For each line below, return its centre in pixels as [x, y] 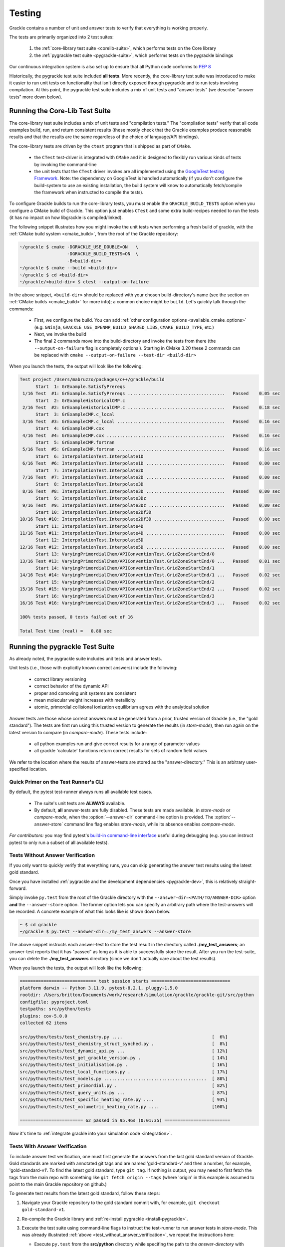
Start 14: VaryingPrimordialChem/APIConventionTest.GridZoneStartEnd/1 [125, 568]
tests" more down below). [36, 97]
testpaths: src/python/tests [55, 1009]
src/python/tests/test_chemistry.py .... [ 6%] [124, 1037]
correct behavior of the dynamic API [72, 686]
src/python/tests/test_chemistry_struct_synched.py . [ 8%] [124, 1044]
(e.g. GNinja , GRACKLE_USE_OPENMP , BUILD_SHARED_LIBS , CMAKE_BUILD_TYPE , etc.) [124, 327]
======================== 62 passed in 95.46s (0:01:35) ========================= [125, 1121]
